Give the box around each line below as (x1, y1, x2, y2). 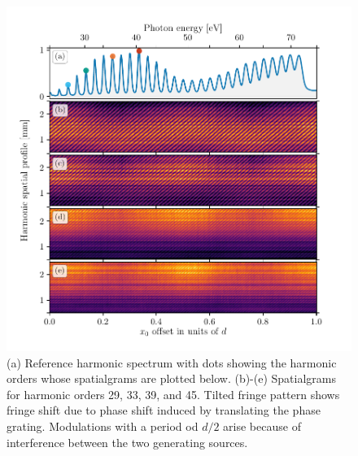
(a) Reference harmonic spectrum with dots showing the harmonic (7, 354, 337, 371)
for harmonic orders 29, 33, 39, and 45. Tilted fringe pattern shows (7, 385, 340, 402)
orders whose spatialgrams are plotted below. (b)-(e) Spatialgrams (7, 370, 337, 387)
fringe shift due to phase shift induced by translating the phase (7, 402, 321, 419)
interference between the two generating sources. (7, 433, 248, 450)
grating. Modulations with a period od (7, 417, 199, 434)
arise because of (223, 417, 301, 434)
